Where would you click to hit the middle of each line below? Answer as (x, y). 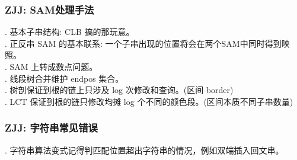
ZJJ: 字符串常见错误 (51, 128)
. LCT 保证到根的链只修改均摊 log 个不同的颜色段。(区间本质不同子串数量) (149, 101)
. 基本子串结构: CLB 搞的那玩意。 (70, 32)
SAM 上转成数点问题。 (54, 66)
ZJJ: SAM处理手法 (49, 9)
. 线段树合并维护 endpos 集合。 (64, 78)
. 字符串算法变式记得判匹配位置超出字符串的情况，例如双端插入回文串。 (144, 150)
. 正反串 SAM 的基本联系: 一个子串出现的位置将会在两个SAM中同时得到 (143, 43)
